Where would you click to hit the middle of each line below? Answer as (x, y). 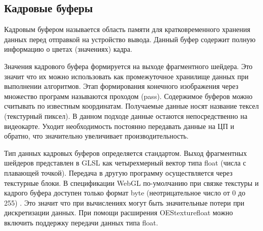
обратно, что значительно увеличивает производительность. (96, 136)
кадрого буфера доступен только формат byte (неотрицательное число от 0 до (125, 193)
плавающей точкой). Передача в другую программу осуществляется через (118, 172)
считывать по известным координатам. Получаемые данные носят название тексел (131, 106)
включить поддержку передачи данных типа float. (81, 222)
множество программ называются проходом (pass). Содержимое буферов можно (128, 96)
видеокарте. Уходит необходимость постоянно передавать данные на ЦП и (119, 126)
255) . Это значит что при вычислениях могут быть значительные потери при (124, 202)
